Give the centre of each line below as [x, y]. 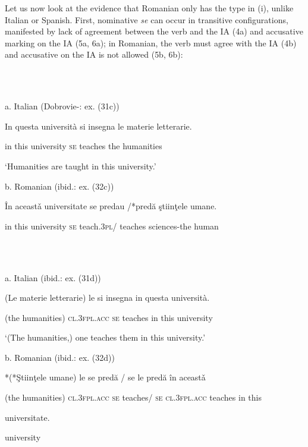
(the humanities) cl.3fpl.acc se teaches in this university [109, 317]
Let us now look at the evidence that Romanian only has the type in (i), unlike [149, 8]
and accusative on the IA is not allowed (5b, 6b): [94, 54]
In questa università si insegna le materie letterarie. [98, 126]
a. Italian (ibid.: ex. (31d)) [53, 277]
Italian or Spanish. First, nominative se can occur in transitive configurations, [147, 19]
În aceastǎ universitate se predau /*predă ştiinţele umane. [111, 206]
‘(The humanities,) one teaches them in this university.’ [105, 337]
